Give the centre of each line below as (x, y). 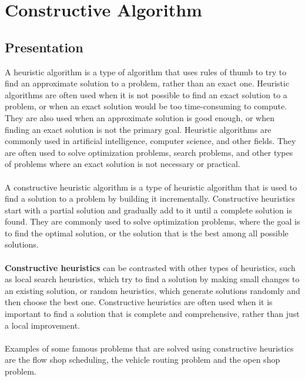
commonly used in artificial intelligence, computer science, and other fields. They (150, 141)
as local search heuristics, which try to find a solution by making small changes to (152, 279)
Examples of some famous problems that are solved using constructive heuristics (149, 348)
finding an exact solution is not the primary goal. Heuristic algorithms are (138, 129)
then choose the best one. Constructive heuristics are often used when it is (139, 302)
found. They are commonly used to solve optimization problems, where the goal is (152, 221)
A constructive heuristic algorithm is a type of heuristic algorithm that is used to (151, 187)
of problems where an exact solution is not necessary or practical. (123, 164)
